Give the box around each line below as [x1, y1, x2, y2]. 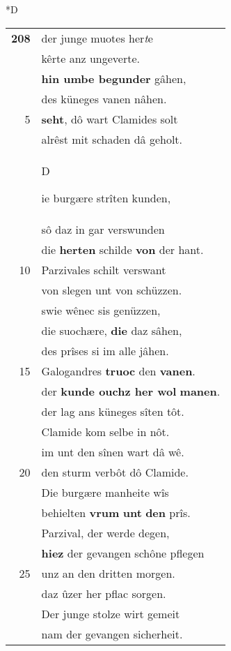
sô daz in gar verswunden [41, 220, 165, 237]
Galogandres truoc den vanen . [41, 362, 196, 379]
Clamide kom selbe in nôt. [41, 423, 170, 440]
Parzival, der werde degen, [41, 524, 170, 541]
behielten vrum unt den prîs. [41, 504, 191, 521]
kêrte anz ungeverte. [41, 50, 141, 66]
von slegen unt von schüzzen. [41, 281, 182, 298]
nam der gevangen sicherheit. [41, 625, 183, 642]
